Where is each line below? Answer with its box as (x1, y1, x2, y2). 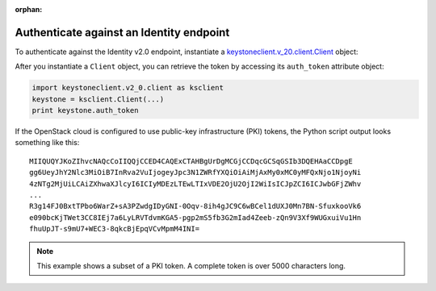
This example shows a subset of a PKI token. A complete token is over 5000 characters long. (36, 260, 346, 270)
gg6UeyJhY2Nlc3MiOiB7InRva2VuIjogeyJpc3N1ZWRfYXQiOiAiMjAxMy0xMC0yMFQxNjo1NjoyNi (29, 168, 362, 177)
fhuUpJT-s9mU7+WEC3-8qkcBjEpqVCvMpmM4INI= (29, 224, 200, 234)
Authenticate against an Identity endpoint (15, 25, 230, 39)
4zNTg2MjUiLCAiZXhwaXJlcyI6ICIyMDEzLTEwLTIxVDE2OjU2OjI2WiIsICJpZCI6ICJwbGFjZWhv (29, 179, 362, 189)
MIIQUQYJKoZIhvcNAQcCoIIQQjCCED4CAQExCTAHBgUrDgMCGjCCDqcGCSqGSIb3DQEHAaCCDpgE (29, 156, 353, 165)
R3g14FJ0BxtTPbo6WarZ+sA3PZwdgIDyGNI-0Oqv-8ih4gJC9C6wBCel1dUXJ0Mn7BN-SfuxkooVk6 (29, 202, 362, 211)
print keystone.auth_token (31, 106, 139, 115)
